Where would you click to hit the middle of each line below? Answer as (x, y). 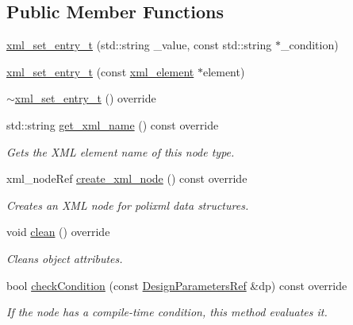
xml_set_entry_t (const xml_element (100, 71)
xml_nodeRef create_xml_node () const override (127, 178)
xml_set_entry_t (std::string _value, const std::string (139, 45)
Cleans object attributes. (65, 258)
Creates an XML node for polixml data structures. (128, 205)
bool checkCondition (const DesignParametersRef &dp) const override (177, 285)
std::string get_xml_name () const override (113, 124)
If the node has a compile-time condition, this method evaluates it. (167, 312)
